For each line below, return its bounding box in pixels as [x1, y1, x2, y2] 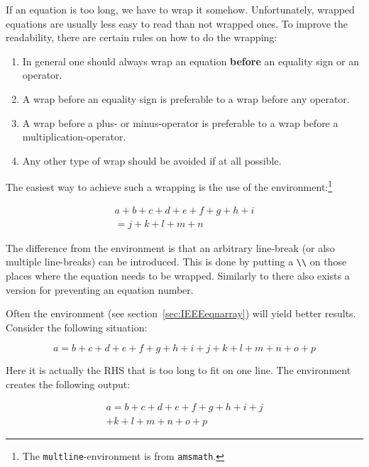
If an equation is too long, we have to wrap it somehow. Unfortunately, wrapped [6, 2, 355, 16]
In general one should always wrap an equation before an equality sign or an [22, 53, 360, 68]
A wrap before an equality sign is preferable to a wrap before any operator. [22, 91, 350, 106]
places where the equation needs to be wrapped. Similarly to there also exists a [6, 268, 350, 282]
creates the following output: [6, 376, 131, 391]
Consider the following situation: [6, 319, 148, 334]
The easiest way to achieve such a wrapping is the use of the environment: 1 [6, 177, 333, 194]
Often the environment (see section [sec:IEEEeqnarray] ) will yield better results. [6, 306, 356, 321]
